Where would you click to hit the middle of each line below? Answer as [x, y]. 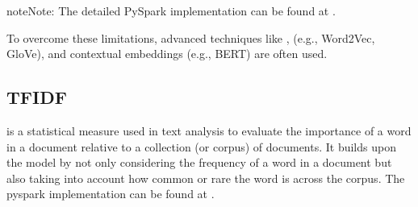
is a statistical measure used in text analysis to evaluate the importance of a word [209, 130]
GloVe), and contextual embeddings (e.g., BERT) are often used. [167, 54]
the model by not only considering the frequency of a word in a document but [199, 162]
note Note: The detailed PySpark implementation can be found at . [171, 10]
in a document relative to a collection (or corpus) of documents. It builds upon [201, 146]
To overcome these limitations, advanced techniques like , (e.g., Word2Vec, [191, 37]
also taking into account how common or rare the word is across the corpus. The [206, 178]
